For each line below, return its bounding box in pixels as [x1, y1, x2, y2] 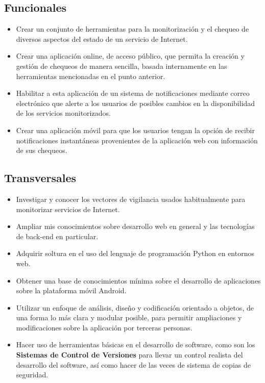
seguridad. [16, 369, 49, 380]
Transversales [4, 170, 77, 186]
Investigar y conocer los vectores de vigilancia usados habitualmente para [16, 193, 246, 204]
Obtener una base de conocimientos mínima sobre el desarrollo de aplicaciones [16, 275, 261, 286]
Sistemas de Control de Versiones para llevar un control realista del [16, 349, 243, 360]
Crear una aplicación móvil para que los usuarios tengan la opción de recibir [16, 124, 255, 135]
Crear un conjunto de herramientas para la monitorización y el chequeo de [16, 23, 249, 34]
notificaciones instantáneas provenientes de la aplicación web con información [16, 135, 258, 145]
